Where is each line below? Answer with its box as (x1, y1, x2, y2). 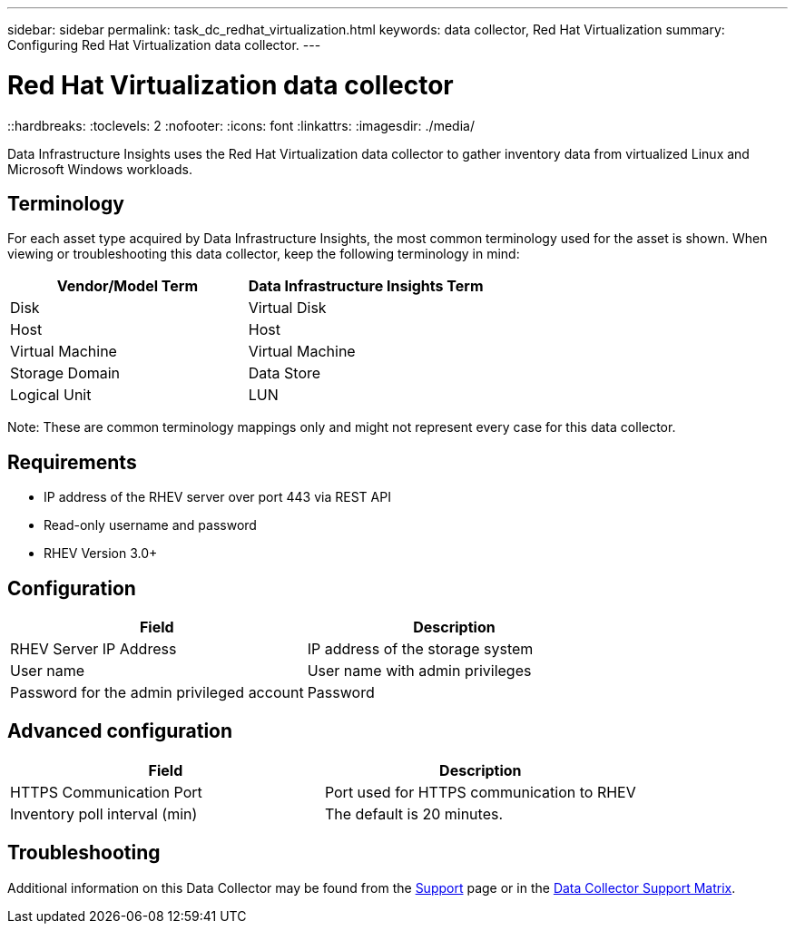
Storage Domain (10, 364, 121, 383)
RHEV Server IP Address (10, 640, 177, 659)
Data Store (248, 364, 321, 383)
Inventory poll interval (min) (10, 804, 198, 823)
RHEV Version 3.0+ (44, 545, 158, 562)
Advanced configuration (7, 720, 233, 743)
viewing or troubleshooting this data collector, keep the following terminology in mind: (7, 246, 520, 262)
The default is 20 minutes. (324, 804, 504, 823)
